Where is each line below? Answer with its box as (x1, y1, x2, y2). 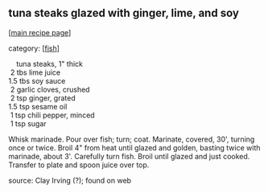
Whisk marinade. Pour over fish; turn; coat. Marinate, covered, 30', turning (8, 134, 255, 144)
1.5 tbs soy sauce (8, 76, 66, 85)
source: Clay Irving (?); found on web (8, 175, 131, 185)
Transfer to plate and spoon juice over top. (8, 160, 150, 170)
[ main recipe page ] (8, 27, 72, 37)
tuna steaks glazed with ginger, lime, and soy (8, 6, 240, 20)
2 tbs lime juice (10, 68, 61, 77)
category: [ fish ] (8, 43, 60, 53)
